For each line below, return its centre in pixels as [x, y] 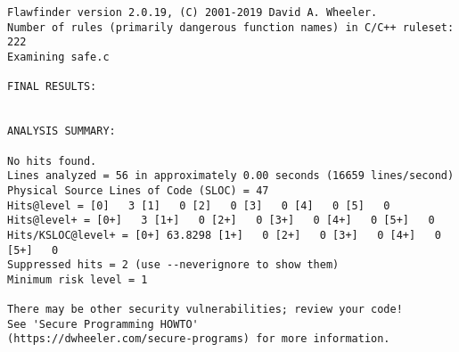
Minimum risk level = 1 [78, 279]
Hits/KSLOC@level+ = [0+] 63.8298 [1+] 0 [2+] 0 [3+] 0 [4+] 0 [224, 235]
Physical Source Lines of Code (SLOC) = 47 [138, 190]
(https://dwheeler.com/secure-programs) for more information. [199, 339]
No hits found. [52, 161]
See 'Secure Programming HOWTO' [103, 324]
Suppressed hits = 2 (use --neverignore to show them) [173, 265]
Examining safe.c [58, 57]
